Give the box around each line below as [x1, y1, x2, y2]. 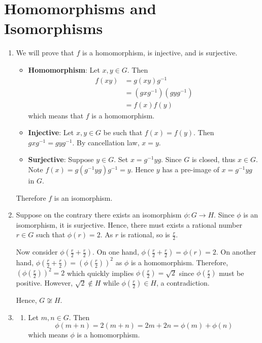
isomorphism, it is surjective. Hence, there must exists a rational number [16, 219, 242, 230]
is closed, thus [191, 154, 236, 165]
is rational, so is [120, 229, 170, 240]
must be [219, 267, 244, 278]
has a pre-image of [162, 164, 219, 175]
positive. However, [16, 277, 73, 288]
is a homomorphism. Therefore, [130, 257, 228, 267]
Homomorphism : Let [28, 64, 100, 75]
